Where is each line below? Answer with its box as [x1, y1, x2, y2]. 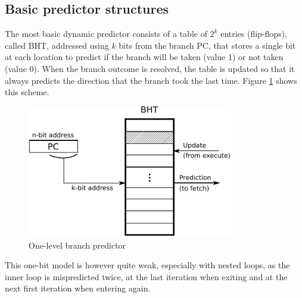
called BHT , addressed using [5, 39, 109, 51]
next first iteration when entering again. [5, 282, 151, 294]
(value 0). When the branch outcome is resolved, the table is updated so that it [5, 62, 295, 74]
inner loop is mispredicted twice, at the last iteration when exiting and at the [5, 270, 288, 283]
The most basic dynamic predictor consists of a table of [5, 27, 207, 40]
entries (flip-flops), [220, 27, 287, 40]
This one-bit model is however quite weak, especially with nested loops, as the [5, 259, 290, 271]
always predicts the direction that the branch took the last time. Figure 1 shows [5, 74, 297, 86]
